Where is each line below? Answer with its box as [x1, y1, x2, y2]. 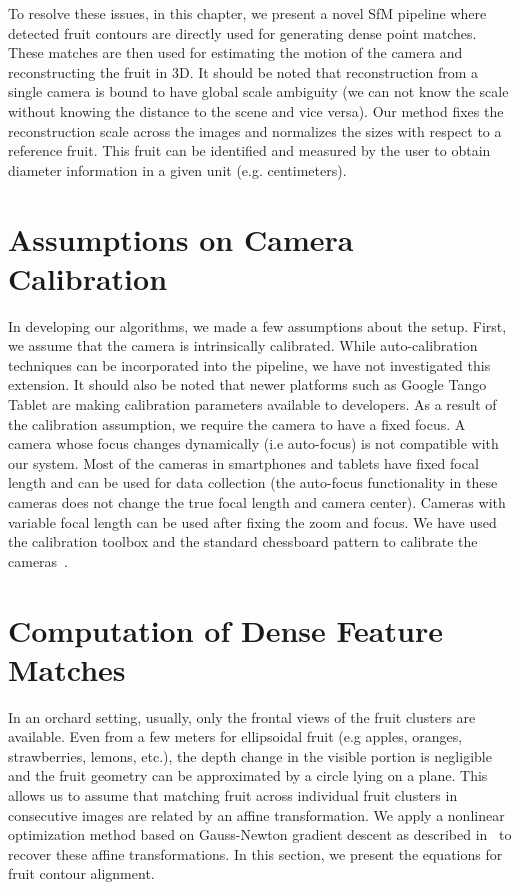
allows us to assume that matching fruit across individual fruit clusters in [8, 785, 458, 806]
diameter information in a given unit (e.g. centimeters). [8, 159, 347, 180]
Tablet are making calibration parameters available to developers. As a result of [8, 394, 497, 415]
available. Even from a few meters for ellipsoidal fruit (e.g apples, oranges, [8, 726, 463, 747]
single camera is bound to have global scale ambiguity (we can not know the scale [8, 81, 509, 102]
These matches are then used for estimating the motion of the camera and [8, 42, 463, 63]
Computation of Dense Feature [8, 609, 443, 650]
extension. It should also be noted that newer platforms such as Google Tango [8, 374, 487, 395]
